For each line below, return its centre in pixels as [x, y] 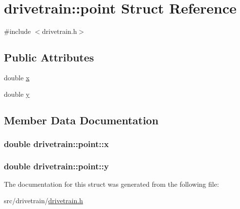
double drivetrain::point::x [56, 143]
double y [17, 94]
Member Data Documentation [81, 120]
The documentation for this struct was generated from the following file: [111, 184]
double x [17, 77]
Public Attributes [49, 57]
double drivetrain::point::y [56, 166]
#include [17, 31]
